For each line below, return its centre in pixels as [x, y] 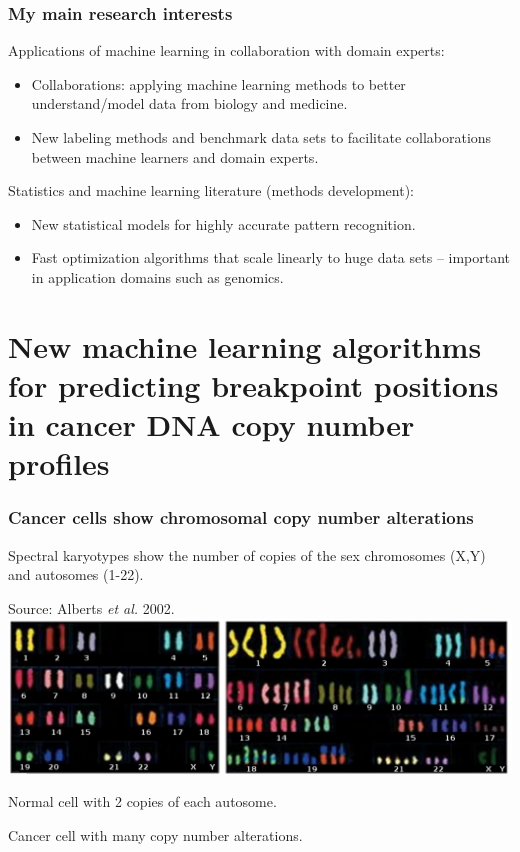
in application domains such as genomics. [157, 276]
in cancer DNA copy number [211, 424]
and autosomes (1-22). [76, 574]
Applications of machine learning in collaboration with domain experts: [226, 50]
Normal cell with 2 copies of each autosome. [142, 801]
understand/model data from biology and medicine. [189, 103]
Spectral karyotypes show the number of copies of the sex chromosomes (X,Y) [247, 554]
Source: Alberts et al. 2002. [91, 607]
